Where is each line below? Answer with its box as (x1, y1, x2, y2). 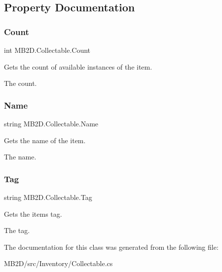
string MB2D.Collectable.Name (4, 118, 99, 128)
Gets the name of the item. (4, 135, 86, 145)
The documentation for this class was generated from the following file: (4, 241, 219, 252)
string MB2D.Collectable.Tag (4, 192, 92, 202)
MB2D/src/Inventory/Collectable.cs (4, 258, 113, 269)
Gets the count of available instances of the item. (4, 61, 152, 72)
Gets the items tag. (4, 208, 62, 219)
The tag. (4, 225, 30, 235)
